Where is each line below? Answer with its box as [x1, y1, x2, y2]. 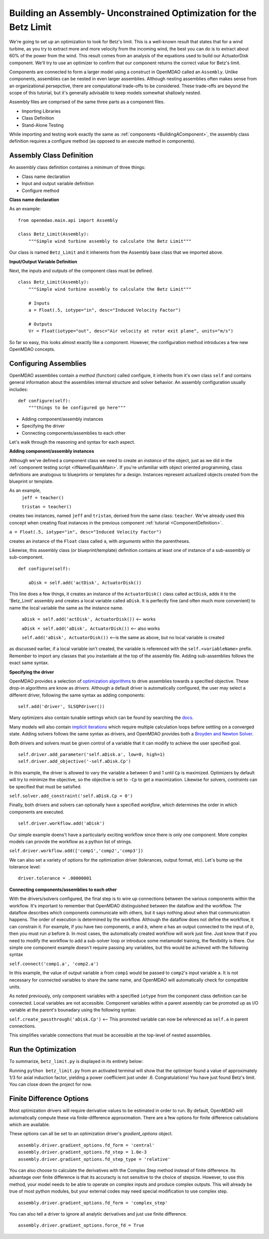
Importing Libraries [21, 108, 61, 114]
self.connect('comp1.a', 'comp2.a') [9, 961, 99, 967]
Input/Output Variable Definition [9, 258, 77, 264]
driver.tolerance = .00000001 [18, 876, 92, 881]
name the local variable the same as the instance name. [9, 605, 124, 611]
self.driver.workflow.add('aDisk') [18, 821, 105, 826]
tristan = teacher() [21, 504, 72, 510]
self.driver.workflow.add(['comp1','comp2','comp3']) [9, 848, 143, 854]
